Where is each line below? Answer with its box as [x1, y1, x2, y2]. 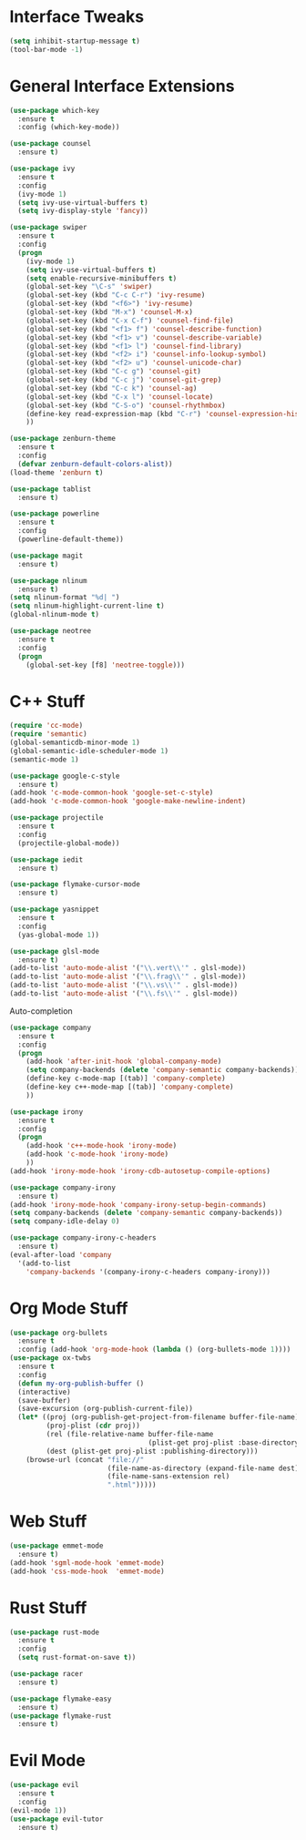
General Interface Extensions [9, 76, 235, 97]
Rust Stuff [9, 1597, 87, 1618]
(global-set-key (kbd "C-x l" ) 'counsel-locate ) [25, 392, 214, 402]
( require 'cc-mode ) [9, 721, 84, 731]
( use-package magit [9, 551, 84, 560]
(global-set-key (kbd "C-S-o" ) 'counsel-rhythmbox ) [25, 401, 226, 410]
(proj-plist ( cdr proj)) [46, 1421, 141, 1431]
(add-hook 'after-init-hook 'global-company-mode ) [25, 1057, 222, 1067]
